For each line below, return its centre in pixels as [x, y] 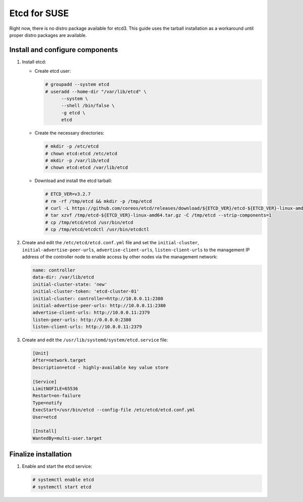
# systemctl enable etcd [63, 480]
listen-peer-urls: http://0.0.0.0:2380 [82, 320]
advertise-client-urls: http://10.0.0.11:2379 [91, 313]
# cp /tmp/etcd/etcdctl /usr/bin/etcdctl [97, 230]
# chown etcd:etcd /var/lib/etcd [87, 168]
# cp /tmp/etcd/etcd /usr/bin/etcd [89, 222]
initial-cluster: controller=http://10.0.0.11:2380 [98, 299]
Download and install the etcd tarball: [73, 181]
